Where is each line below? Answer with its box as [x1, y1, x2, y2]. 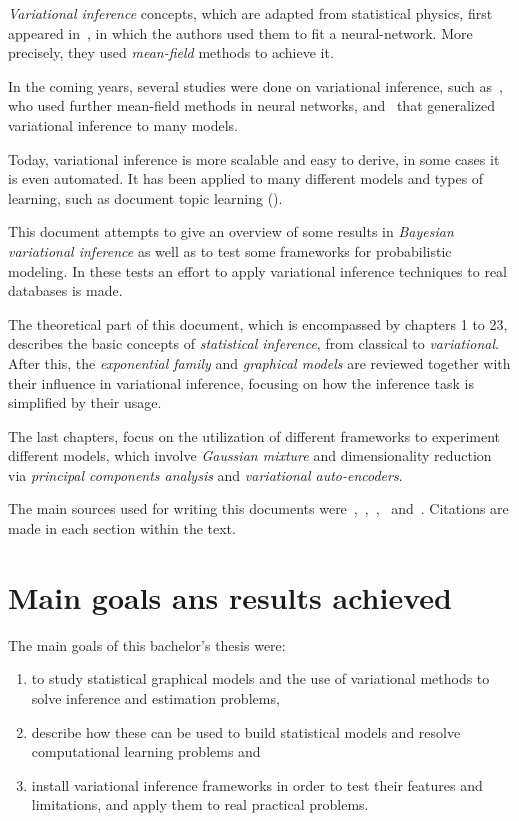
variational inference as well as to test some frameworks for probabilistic [8, 240, 452, 261]
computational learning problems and [31, 741, 261, 762]
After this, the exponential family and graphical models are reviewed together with [8, 352, 511, 373]
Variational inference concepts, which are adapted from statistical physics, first [8, 3, 493, 23]
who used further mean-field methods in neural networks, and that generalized [8, 95, 495, 116]
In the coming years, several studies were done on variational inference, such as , [8, 75, 503, 96]
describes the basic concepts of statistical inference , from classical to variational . [8, 333, 499, 354]
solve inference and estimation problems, [31, 687, 280, 708]
